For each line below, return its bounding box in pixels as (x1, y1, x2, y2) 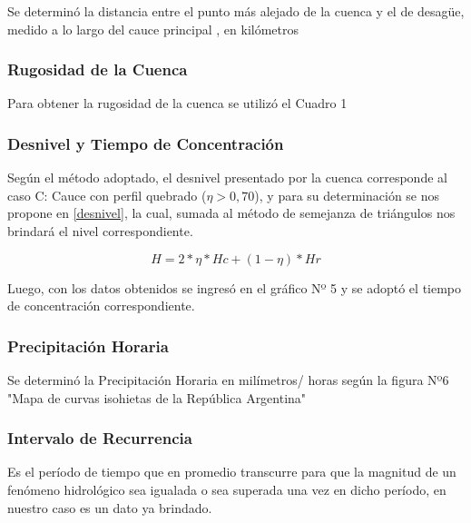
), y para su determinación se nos (254, 185, 440, 204)
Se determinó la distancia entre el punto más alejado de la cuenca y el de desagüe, (7, 2, 465, 20)
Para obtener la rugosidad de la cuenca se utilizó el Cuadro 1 (7, 94, 348, 113)
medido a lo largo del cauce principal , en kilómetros (7, 19, 299, 38)
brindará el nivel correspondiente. (7, 222, 193, 240)
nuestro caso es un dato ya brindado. (7, 498, 212, 517)
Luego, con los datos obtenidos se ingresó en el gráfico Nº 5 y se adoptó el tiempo (7, 278, 462, 297)
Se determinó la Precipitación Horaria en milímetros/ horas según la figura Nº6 (7, 370, 449, 389)
